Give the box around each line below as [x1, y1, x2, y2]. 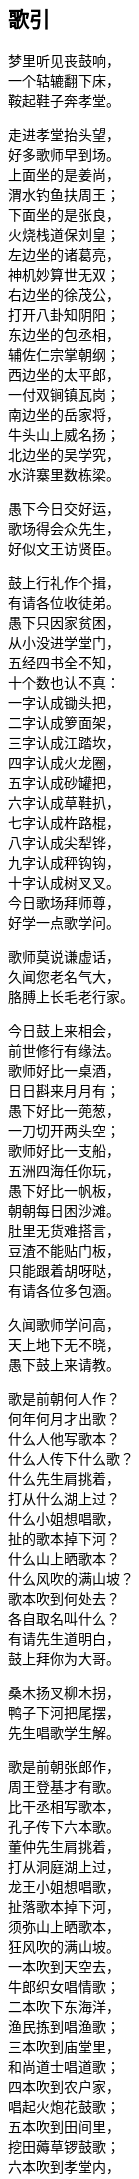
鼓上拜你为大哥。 [8, 1650, 120, 1668]
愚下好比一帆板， [8, 1182, 120, 1200]
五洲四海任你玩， [8, 1162, 120, 1180]
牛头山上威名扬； [8, 426, 120, 444]
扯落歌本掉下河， [8, 1898, 120, 1916]
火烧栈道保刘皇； [8, 226, 120, 244]
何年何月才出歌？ [8, 1410, 120, 1428]
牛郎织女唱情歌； [8, 1978, 120, 1996]
